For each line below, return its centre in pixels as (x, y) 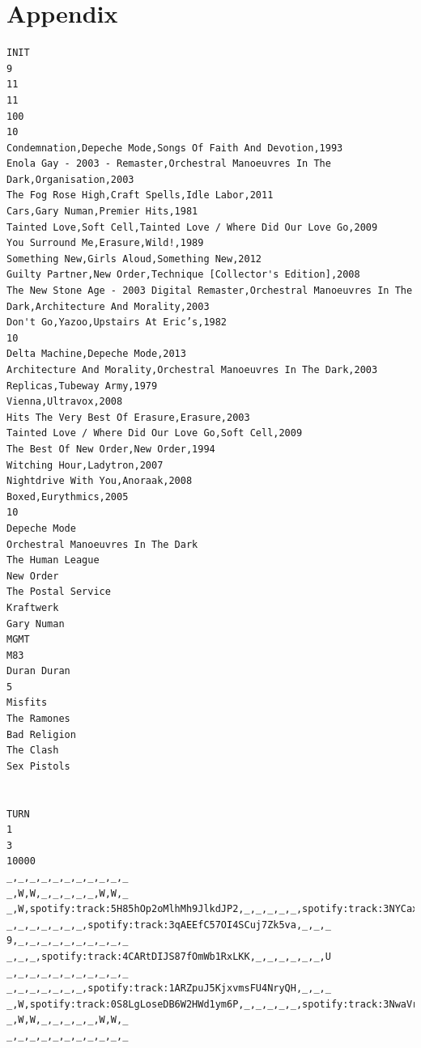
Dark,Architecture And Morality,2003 (108, 306)
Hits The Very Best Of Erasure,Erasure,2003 (128, 417)
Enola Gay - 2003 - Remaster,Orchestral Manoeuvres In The (169, 164)
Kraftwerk (33, 607)
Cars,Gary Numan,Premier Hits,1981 (102, 212)
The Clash (33, 751)
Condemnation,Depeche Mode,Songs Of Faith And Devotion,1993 (175, 148)
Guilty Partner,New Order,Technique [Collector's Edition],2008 (183, 275)
